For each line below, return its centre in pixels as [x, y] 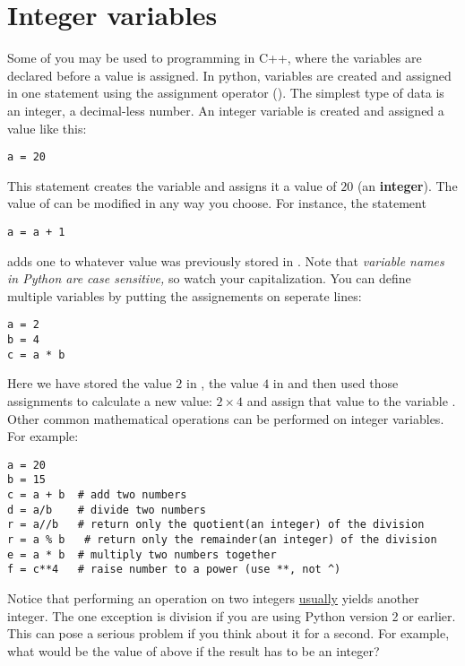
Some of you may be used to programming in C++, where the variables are [215, 58]
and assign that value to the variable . [351, 400]
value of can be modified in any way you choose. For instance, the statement [217, 203]
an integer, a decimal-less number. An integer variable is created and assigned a [226, 110]
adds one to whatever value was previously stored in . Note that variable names [226, 260]
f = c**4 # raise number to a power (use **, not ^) [174, 570]
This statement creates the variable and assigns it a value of [172, 185]
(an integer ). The [407, 185]
